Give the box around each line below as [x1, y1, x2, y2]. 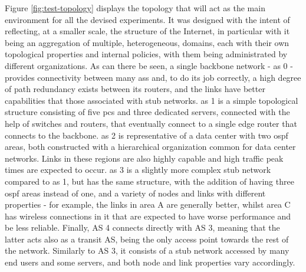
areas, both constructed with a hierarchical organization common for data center [5, 140, 296, 153]
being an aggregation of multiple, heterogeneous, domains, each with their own [5, 36, 289, 48]
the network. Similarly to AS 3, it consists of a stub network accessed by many [5, 244, 289, 257]
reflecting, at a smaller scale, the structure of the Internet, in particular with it [5, 25, 290, 37]
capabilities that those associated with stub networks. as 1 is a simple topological [5, 94, 298, 106]
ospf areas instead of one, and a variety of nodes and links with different [5, 186, 266, 199]
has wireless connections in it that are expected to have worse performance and [5, 209, 291, 222]
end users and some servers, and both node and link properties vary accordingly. [5, 256, 295, 268]
